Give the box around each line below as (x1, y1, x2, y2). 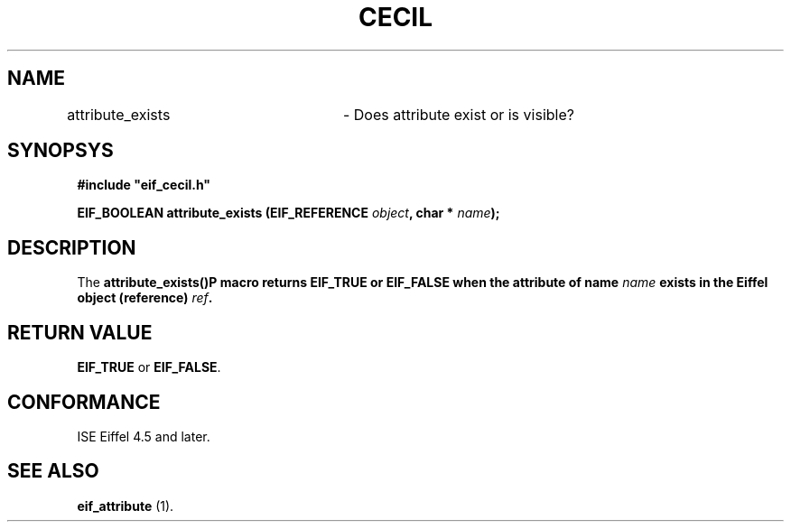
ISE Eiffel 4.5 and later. (77, 428, 210, 444)
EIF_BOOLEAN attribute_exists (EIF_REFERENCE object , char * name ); (77, 205, 500, 221)
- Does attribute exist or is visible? (342, 105, 574, 124)
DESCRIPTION (7, 236, 136, 259)
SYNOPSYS (7, 139, 114, 162)
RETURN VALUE (7, 320, 153, 344)
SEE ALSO (7, 459, 99, 483)
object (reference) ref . (77, 290, 213, 306)
